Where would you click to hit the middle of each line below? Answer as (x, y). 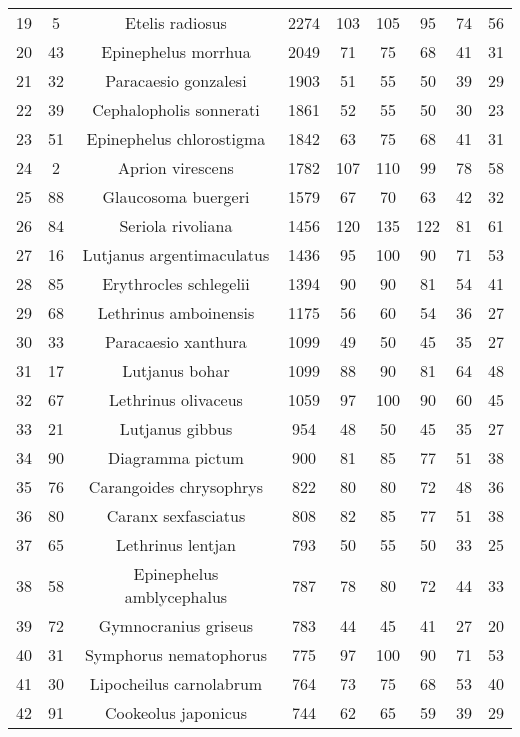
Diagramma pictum (176, 457)
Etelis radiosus (176, 22)
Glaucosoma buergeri (176, 196)
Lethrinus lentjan (176, 544)
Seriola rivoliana (176, 225)
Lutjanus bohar (176, 370)
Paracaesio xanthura (176, 341)
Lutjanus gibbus (176, 428)
